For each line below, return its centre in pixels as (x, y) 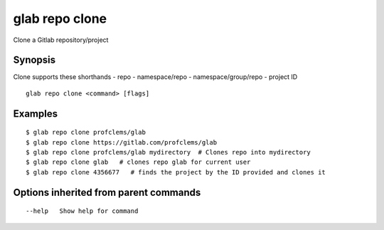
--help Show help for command (82, 211)
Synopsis (34, 60)
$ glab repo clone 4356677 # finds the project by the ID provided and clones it (176, 172)
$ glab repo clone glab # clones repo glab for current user (138, 162)
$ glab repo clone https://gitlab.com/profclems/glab (121, 142)
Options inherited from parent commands (107, 192)
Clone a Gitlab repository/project (61, 40)
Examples (36, 114)
